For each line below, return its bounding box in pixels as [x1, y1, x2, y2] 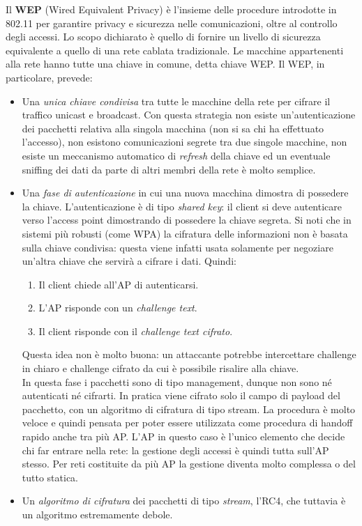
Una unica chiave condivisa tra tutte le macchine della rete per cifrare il [22, 93, 331, 108]
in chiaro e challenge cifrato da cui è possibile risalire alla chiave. [22, 361, 299, 376]
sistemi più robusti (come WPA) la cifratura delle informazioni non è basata [22, 226, 348, 240]
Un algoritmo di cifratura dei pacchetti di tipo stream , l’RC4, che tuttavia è [22, 493, 346, 508]
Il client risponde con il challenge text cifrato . [38, 323, 233, 338]
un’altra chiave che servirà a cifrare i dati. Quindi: [22, 254, 236, 268]
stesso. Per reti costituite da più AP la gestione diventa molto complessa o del [22, 456, 356, 471]
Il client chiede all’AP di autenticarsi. [38, 277, 199, 291]
